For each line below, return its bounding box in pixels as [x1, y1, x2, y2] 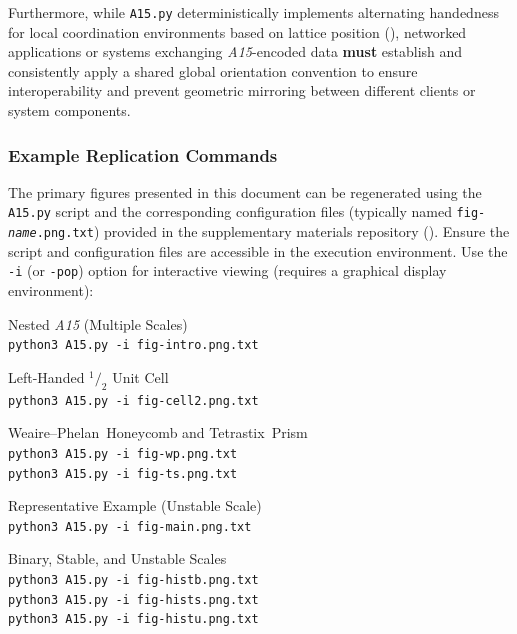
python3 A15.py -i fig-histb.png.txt [8, 573, 259, 588]
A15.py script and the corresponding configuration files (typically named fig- [8, 201, 486, 222]
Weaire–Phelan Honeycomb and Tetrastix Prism [8, 422, 308, 443]
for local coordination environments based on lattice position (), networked [8, 21, 467, 42]
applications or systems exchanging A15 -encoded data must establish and [8, 41, 463, 62]
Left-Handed [8, 366, 85, 387]
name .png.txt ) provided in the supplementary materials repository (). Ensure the [8, 221, 510, 242]
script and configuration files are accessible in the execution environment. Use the [8, 240, 508, 261]
